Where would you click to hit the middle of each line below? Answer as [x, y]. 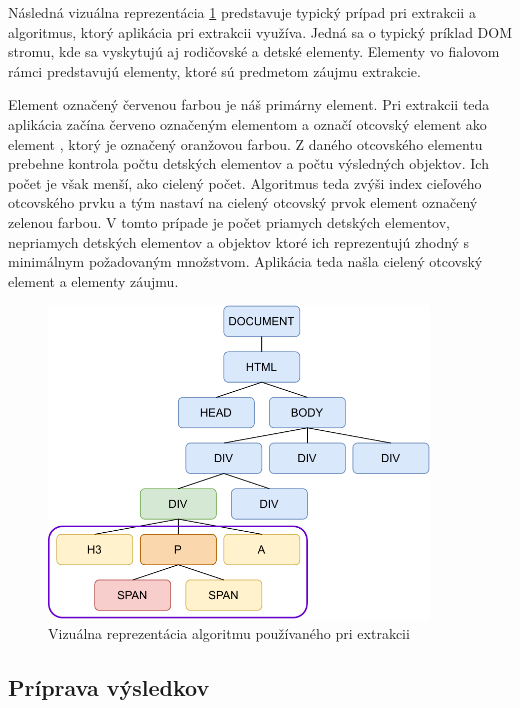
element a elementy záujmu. [93, 280]
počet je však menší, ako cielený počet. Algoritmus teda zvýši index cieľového [245, 182]
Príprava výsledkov [109, 687]
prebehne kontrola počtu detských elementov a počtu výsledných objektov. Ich [248, 163]
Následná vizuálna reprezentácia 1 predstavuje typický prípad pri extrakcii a [242, 12]
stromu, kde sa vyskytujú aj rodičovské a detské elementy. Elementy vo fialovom [254, 51]
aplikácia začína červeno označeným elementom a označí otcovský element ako [247, 123]
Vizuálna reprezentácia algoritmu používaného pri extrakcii [229, 633]
